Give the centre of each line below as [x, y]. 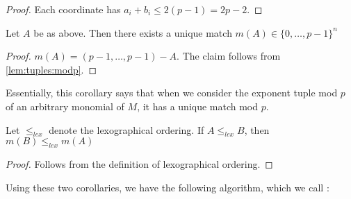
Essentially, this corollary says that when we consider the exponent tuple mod [172, 93]
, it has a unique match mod [198, 106]
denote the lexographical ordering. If [126, 129]
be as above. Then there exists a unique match [133, 32]
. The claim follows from [229, 56]
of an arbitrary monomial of [65, 106]
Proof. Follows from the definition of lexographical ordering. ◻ [139, 164]
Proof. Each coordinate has [63, 9]
